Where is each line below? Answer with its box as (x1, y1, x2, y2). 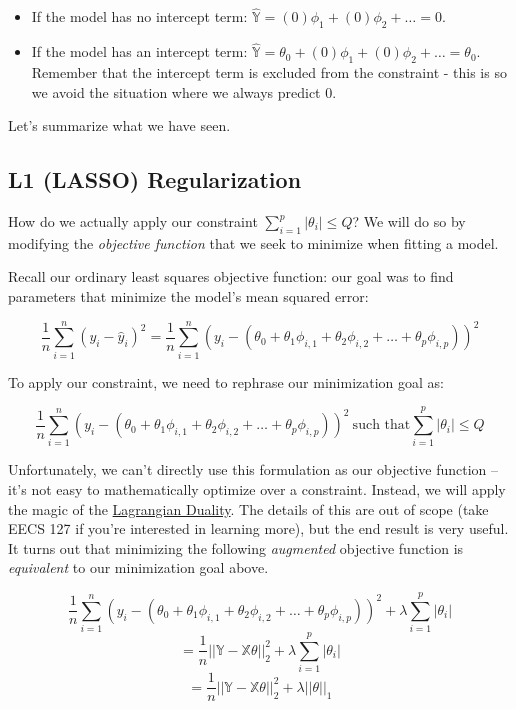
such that (352, 418, 411, 433)
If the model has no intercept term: (31, 6, 248, 27)
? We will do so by (352, 211, 466, 232)
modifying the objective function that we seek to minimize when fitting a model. (8, 232, 499, 253)
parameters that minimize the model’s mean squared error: (8, 286, 369, 306)
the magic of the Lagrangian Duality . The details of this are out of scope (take (8, 498, 489, 519)
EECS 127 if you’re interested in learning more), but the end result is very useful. (8, 518, 509, 539)
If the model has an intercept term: (31, 41, 248, 62)
